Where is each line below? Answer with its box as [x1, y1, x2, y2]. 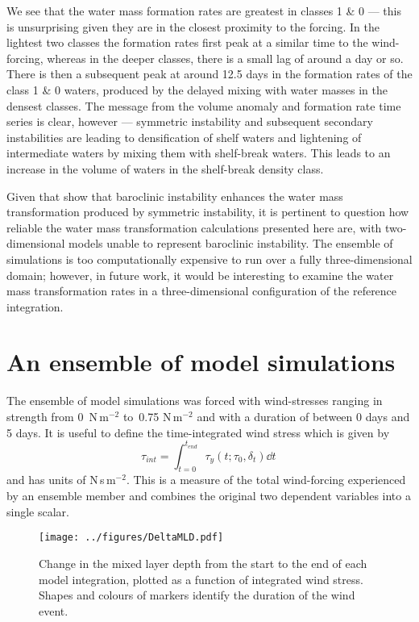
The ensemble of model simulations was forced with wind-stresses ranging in [6, 392, 383, 409]
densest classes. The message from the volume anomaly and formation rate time [6, 97, 401, 114]
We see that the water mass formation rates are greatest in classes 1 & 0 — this [6, 2, 401, 19]
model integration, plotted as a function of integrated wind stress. [39, 570, 363, 587]
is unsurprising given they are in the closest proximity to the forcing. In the [6, 18, 380, 35]
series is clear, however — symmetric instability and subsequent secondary [6, 113, 373, 130]
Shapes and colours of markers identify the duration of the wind [39, 587, 355, 603]
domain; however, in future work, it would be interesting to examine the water [6, 266, 394, 283]
